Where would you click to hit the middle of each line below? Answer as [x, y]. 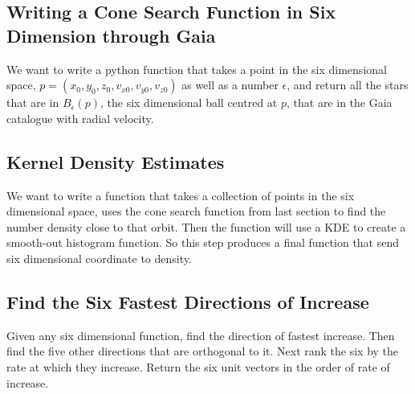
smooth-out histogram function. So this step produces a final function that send [203, 242]
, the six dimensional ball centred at [189, 103]
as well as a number [230, 85]
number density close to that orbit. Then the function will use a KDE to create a [206, 226]
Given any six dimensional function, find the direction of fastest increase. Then [201, 335]
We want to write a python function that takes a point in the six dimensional [197, 69]
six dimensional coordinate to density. [99, 258]
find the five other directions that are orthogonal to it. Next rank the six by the [203, 351]
